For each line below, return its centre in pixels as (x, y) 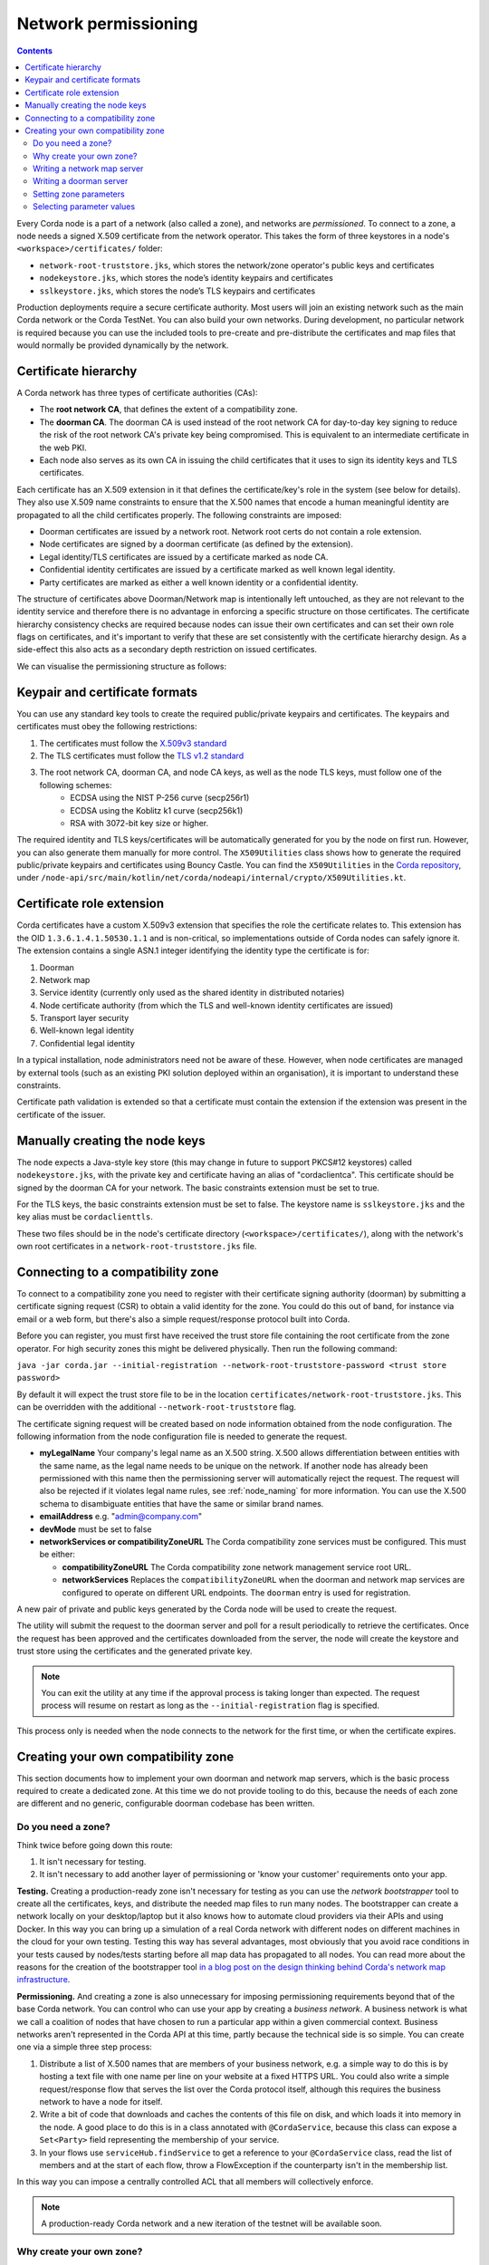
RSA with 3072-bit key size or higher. (139, 823)
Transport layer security (84, 1018)
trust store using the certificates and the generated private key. (134, 1651)
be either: (58, 1555)
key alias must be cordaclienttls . (85, 1217)
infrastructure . (43, 1980)
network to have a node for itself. (101, 2101)
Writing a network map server (88, 169)
